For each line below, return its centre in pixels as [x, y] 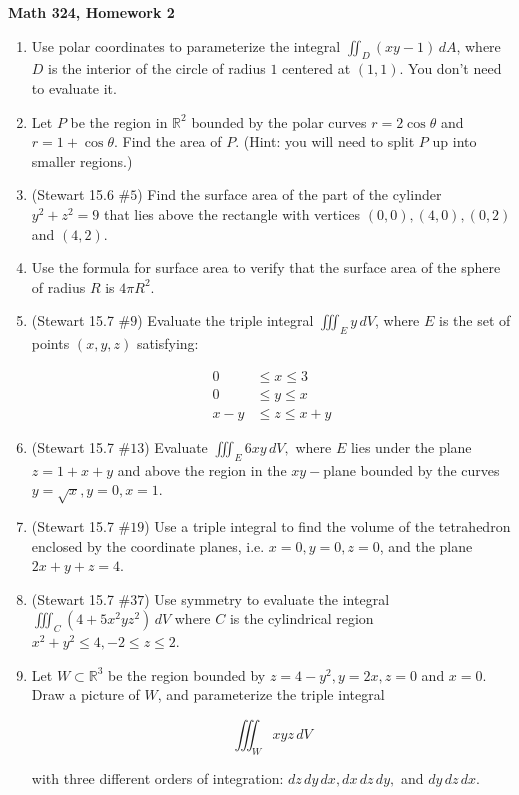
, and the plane [426, 545]
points [50, 343]
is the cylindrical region [301, 618]
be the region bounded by [187, 674]
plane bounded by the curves [411, 469]
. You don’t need [450, 68]
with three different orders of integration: [157, 777]
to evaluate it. [74, 87]
